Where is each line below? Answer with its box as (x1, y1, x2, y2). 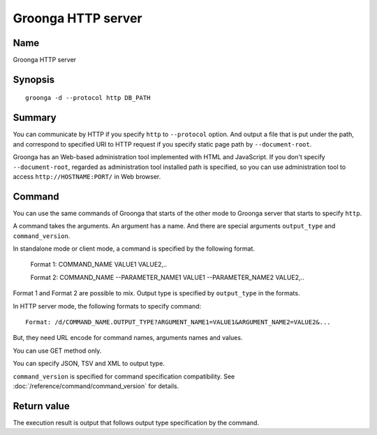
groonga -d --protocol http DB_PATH (25, 94, 151, 102)
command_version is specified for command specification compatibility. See (13, 372, 235, 381)
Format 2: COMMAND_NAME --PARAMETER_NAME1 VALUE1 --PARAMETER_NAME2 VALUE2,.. (30, 273, 304, 281)
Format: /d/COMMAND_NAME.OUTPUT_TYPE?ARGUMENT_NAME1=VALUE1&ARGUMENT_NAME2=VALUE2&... (25, 318, 331, 326)
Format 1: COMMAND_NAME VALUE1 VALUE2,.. (30, 260, 168, 269)
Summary (13, 112, 57, 124)
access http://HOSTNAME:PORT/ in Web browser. (13, 172, 161, 181)
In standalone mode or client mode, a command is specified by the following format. (13, 244, 255, 253)
